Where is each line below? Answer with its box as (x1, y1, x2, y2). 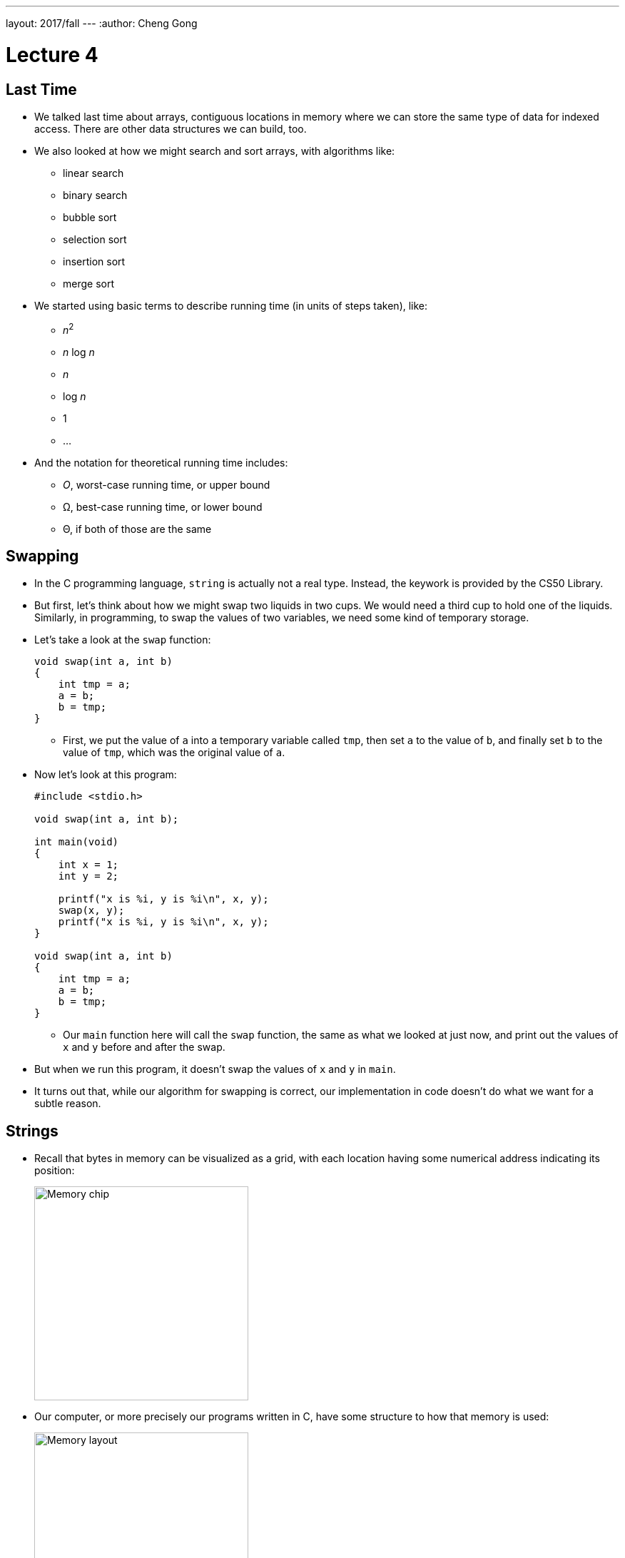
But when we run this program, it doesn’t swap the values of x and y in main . (34, 1063, 396, 1076)
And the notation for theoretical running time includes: (34, 456, 288, 469)
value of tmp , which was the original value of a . (63, 746, 285, 759)
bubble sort (63, 210, 117, 223)
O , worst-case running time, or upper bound (63, 478, 270, 491)
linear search (63, 166, 124, 179)
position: (34, 1164, 75, 1177)
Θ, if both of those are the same (63, 522, 212, 535)
